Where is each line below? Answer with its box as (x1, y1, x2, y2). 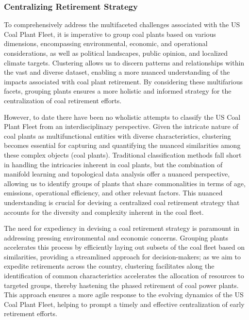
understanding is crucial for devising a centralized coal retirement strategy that (4, 197, 240, 207)
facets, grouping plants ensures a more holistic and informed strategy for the (4, 86, 232, 96)
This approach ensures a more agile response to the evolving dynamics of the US (4, 289, 244, 300)
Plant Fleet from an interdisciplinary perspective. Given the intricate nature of (4, 121, 238, 131)
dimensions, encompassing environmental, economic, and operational (4, 38, 208, 48)
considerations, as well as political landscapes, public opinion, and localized (4, 48, 228, 58)
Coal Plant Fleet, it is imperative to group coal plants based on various (4, 29, 216, 39)
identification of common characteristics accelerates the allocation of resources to (4, 271, 244, 281)
